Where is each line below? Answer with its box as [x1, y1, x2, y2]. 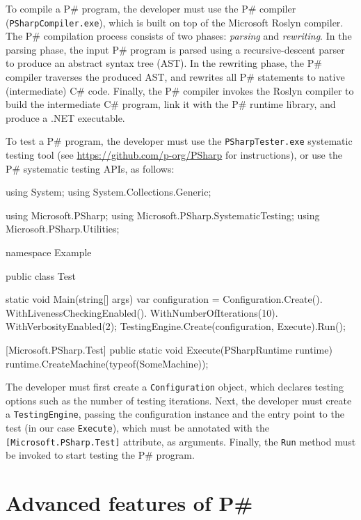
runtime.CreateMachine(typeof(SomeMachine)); [6, 356, 209, 370]
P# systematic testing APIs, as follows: [6, 161, 175, 175]
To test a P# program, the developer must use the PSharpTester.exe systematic [6, 134, 353, 148]
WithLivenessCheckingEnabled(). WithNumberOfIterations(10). [6, 305, 278, 320]
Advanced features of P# [6, 489, 253, 517]
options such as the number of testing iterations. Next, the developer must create [6, 393, 352, 407]
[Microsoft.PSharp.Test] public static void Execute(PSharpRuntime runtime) [6, 342, 332, 356]
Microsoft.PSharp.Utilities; [6, 221, 120, 236]
